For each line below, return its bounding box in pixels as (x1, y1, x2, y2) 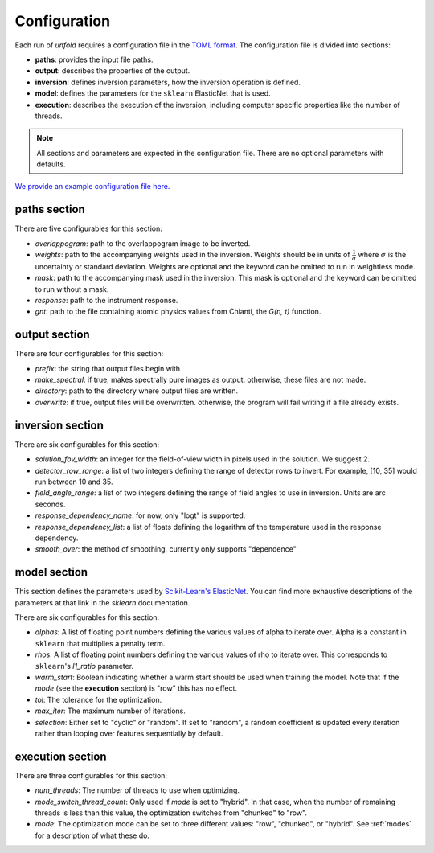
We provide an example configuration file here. (14, 182, 170, 191)
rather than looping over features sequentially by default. (35, 728, 224, 738)
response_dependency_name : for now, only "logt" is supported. (35, 511, 246, 520)
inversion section (14, 418, 104, 432)
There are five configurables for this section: (14, 224, 162, 233)
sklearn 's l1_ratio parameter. (35, 661, 134, 671)
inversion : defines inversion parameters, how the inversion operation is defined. (35, 77, 301, 87)
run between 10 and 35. (35, 477, 113, 486)
